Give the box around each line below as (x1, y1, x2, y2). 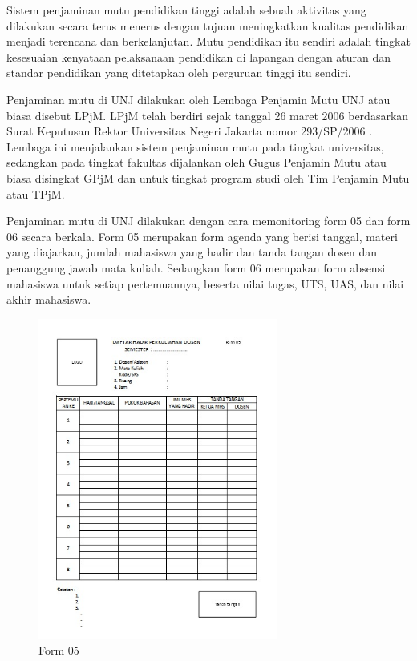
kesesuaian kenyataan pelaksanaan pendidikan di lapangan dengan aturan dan (6, 48, 391, 65)
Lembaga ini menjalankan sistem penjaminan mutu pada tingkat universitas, (6, 138, 384, 155)
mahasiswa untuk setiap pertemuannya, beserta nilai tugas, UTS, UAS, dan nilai (6, 275, 404, 292)
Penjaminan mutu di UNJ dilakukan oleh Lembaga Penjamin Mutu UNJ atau (6, 91, 391, 107)
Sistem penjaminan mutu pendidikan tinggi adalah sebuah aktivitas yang (6, 2, 366, 18)
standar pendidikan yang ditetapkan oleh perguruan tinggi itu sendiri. (6, 64, 351, 81)
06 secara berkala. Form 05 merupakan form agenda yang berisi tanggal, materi (6, 228, 398, 244)
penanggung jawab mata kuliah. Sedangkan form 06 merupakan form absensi (6, 259, 386, 276)
